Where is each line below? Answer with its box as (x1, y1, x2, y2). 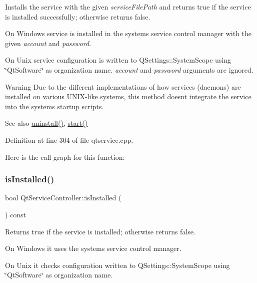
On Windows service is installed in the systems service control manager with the (5, 28, 252, 39)
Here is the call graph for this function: (5, 151, 125, 162)
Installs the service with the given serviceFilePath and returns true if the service (5, 2, 251, 12)
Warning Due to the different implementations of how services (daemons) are (5, 81, 241, 92)
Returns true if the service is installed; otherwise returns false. (5, 226, 195, 236)
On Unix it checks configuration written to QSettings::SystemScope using (5, 259, 230, 270)
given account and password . (5, 38, 91, 48)
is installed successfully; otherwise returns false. (5, 11, 150, 22)
